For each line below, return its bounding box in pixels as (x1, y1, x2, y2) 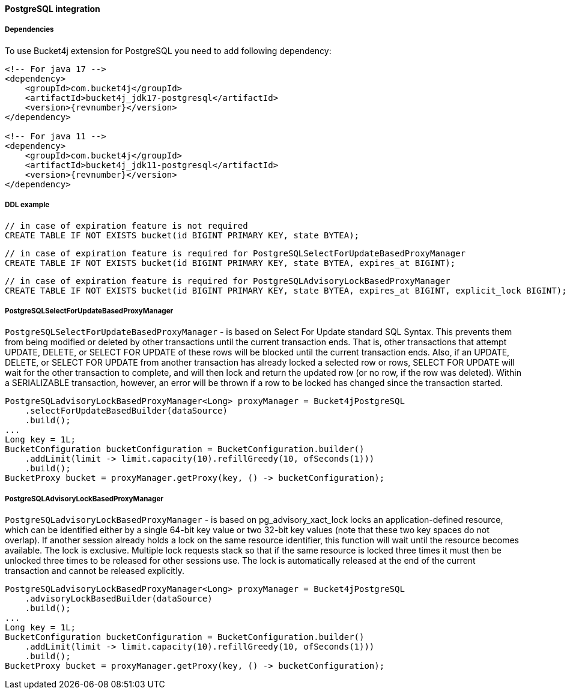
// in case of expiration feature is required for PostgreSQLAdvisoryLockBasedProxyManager (5, 276, 450, 286)
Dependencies (5, 25, 54, 34)
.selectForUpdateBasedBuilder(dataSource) (25, 406, 228, 416)
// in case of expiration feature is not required (5, 220, 248, 231)
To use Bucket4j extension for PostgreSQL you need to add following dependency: (5, 45, 332, 56)
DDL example (5, 201, 50, 210)
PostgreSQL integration (5, 4, 100, 14)
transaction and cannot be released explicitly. (5, 566, 184, 576)
